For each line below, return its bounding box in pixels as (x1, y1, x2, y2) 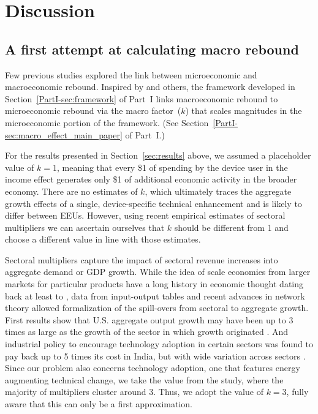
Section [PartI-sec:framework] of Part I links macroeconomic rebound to (5, 92, 278, 105)
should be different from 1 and (174, 220, 289, 233)
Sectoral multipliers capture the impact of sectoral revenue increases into (5, 253, 278, 266)
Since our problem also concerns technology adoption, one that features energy (5, 361, 300, 374)
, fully (286, 385, 309, 398)
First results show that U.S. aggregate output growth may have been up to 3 (5, 313, 293, 326)
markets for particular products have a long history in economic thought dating (5, 277, 304, 290)
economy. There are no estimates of (5, 184, 138, 197)
